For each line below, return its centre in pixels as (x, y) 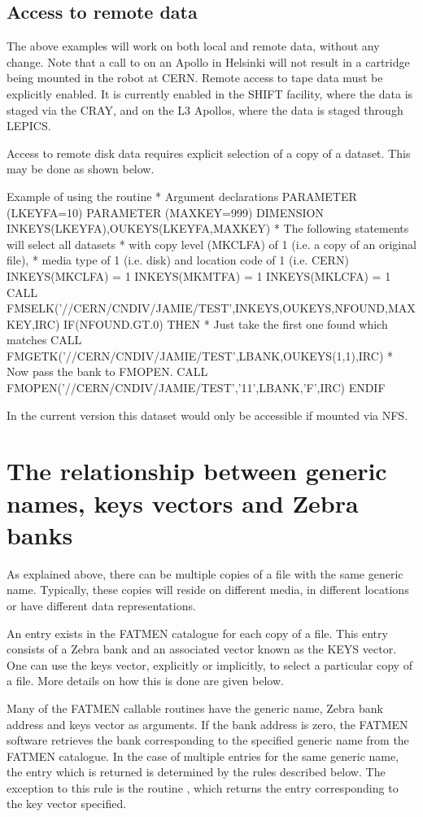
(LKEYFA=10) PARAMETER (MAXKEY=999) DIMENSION (165, 212)
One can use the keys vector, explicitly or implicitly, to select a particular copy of (209, 664)
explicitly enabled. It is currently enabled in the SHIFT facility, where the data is (210, 93)
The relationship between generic (197, 471)
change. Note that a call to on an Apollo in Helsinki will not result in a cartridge (208, 61)
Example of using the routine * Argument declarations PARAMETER (182, 196)
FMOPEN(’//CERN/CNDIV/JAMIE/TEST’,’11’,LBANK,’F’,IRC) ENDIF (196, 388)
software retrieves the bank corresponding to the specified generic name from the (208, 740)
